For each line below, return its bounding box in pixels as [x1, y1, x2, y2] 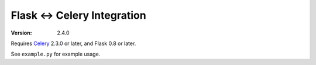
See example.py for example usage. [11, 50, 101, 58]
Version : [11, 29, 32, 36]
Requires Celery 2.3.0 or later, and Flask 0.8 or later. [11, 40, 136, 47]
